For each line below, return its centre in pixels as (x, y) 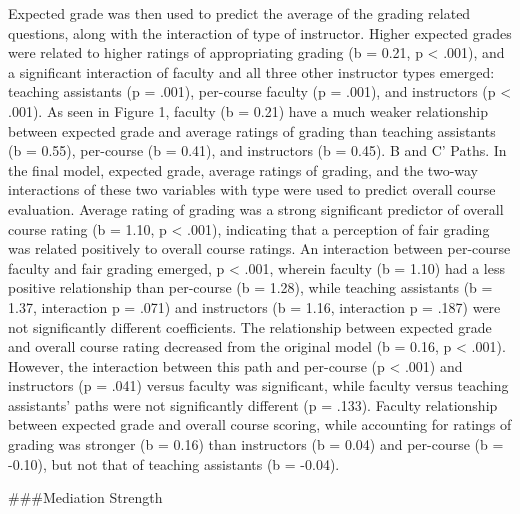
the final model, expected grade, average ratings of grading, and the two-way (243, 169)
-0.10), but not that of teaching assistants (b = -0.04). (174, 463)
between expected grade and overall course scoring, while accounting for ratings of (260, 424)
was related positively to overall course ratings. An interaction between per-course (259, 248)
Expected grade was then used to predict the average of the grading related (239, 13)
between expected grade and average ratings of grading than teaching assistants (252, 130)
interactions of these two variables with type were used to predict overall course (252, 189)
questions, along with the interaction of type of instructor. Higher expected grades (260, 32)
